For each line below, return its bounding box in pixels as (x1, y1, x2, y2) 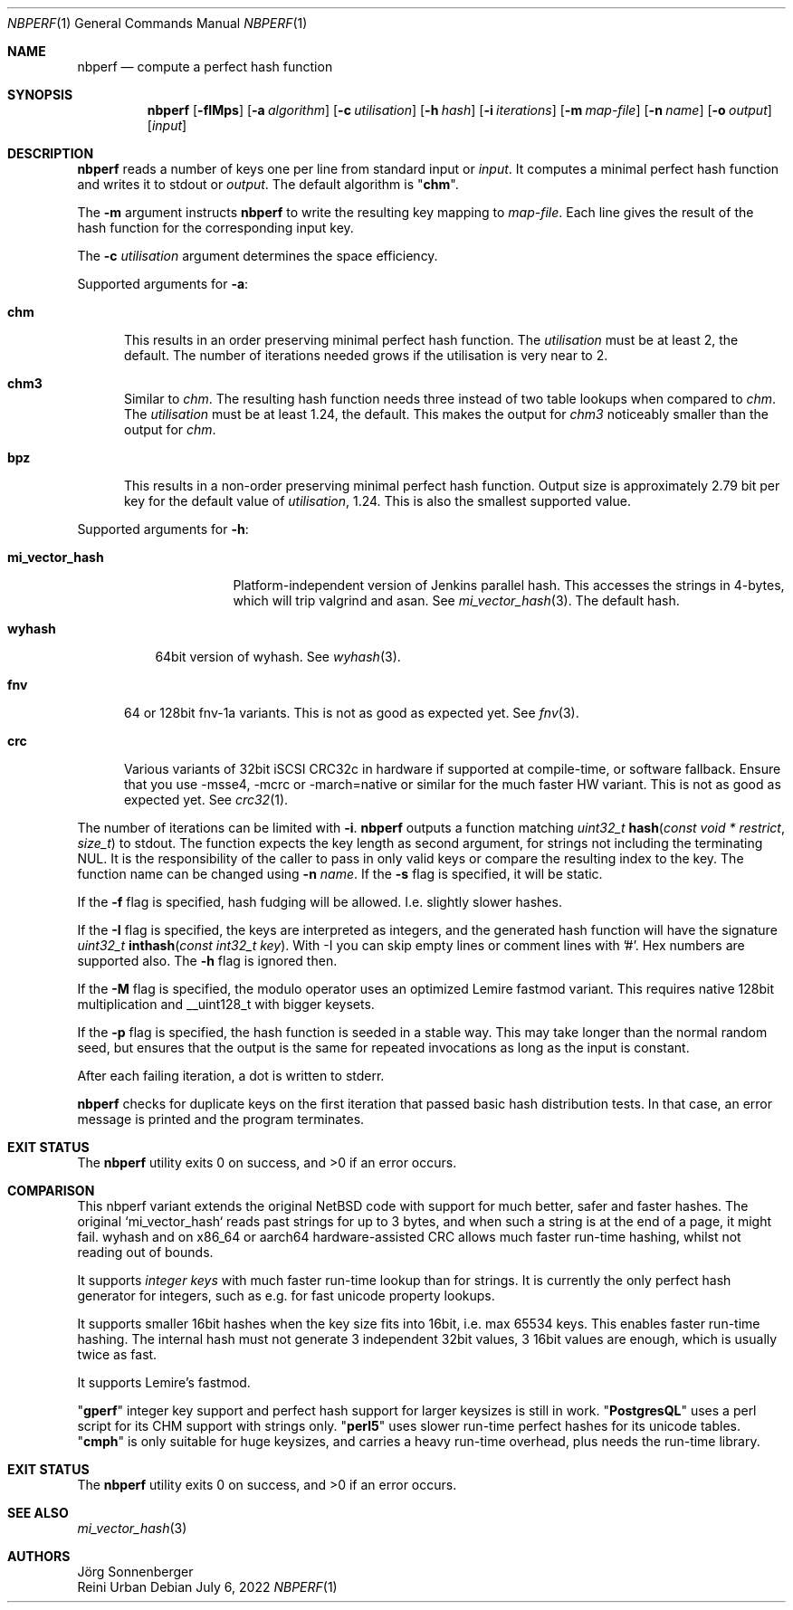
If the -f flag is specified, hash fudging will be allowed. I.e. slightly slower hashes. (77, 894, 562, 910)
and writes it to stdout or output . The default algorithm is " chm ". (77, 176, 459, 192)
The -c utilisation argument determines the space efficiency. (77, 248, 438, 263)
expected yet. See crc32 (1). (124, 792, 289, 807)
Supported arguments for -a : (77, 276, 249, 291)
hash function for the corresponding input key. (77, 220, 354, 235)
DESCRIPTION (7, 146, 94, 161)
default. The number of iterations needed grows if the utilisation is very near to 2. (124, 348, 608, 363)
